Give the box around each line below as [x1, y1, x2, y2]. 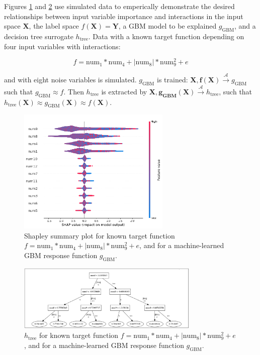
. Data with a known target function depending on [88, 31, 244, 41]
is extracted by [101, 86, 147, 96]
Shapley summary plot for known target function [24, 230, 175, 241]
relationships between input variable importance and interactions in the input [4, 11, 243, 21]
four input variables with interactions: [4, 41, 121, 51]
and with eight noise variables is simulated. [4, 74, 137, 85]
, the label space [29, 21, 79, 31]
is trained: [157, 74, 188, 85]
